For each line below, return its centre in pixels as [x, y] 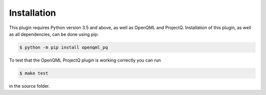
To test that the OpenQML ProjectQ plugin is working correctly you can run [85, 60]
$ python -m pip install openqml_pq [64, 47]
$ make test [34, 73]
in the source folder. [30, 86]
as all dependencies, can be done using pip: [54, 34]
